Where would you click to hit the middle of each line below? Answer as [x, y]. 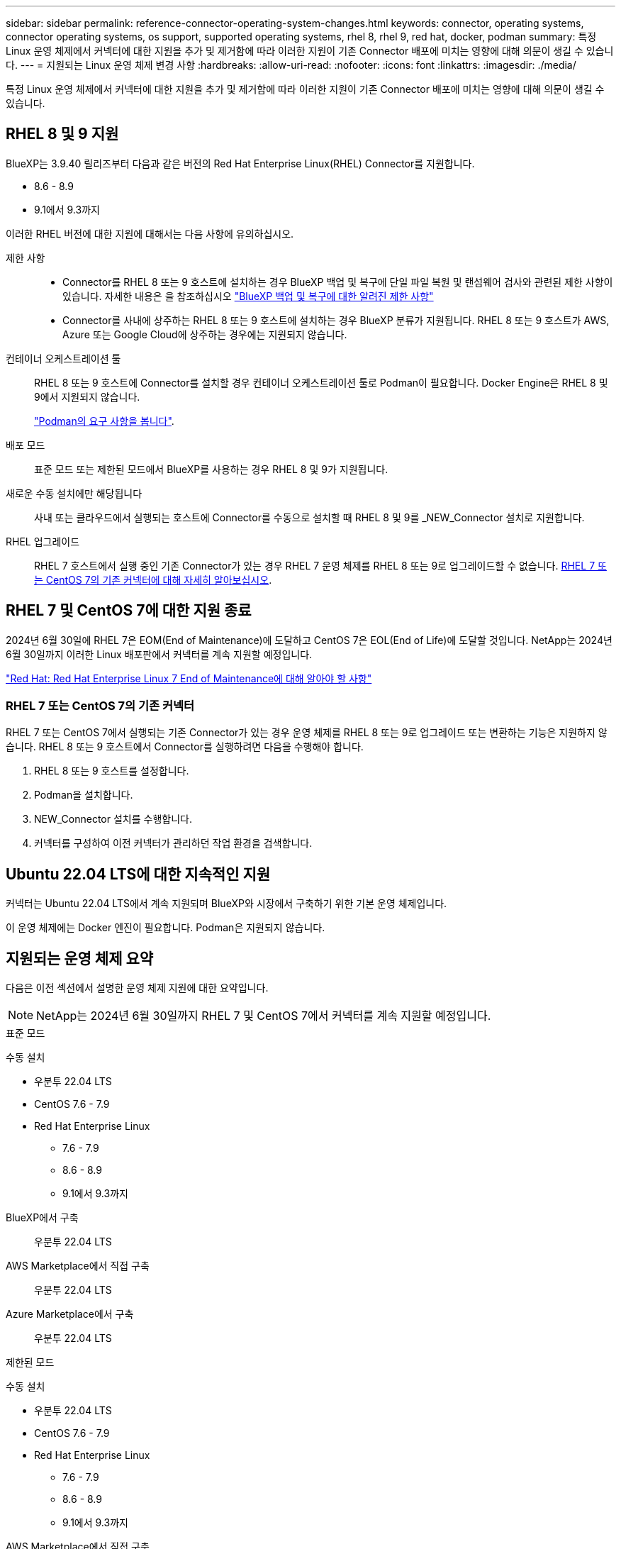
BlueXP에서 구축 [42, 1218]
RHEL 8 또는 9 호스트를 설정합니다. [112, 771]
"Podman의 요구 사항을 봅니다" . [104, 421]
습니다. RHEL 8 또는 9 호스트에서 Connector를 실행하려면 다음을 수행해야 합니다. [185, 747]
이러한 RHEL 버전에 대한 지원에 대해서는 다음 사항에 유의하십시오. [150, 233]
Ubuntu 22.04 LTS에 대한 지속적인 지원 [138, 874]
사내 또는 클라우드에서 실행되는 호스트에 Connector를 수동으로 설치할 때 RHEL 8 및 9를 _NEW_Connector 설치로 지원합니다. [309, 517]
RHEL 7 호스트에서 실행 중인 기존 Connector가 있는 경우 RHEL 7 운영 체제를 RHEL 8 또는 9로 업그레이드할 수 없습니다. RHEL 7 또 [320, 565]
